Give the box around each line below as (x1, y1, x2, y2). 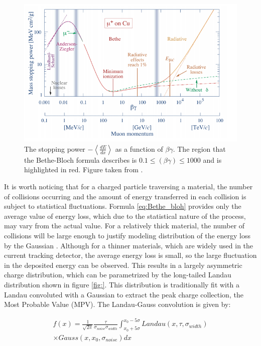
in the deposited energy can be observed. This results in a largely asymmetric (4, 259, 242, 270)
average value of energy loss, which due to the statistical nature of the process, (4, 210, 246, 221)
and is (203, 154, 222, 165)
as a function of (115, 143, 163, 154)
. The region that (173, 143, 226, 154)
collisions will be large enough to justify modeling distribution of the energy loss (4, 230, 251, 241)
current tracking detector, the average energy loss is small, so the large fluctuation (4, 250, 257, 260)
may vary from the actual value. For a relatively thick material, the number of (4, 220, 245, 231)
